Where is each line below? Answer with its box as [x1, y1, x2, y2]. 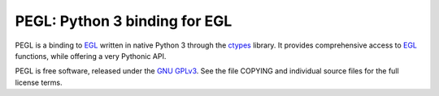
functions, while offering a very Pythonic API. [15, 51, 167, 61]
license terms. [15, 77, 63, 87]
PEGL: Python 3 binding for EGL [15, 12, 233, 30]
